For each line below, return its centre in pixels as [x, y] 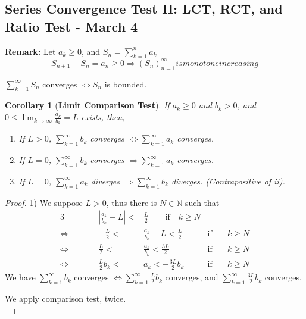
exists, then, [103, 117]
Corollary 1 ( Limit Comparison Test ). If [87, 105]
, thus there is [132, 202]
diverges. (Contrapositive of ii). [228, 181]
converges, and [192, 277]
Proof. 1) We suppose [44, 202]
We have [20, 277]
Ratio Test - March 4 [71, 26]
